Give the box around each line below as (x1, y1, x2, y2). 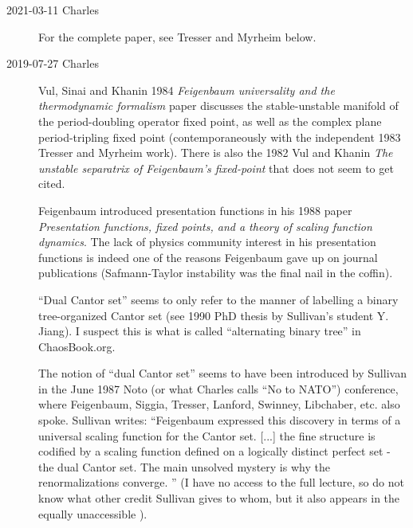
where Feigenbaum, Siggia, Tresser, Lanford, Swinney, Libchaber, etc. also (38, 396, 400, 413)
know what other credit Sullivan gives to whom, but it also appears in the (38, 490, 400, 506)
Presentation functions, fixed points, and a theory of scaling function (38, 217, 372, 234)
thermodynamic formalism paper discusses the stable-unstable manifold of (38, 97, 399, 114)
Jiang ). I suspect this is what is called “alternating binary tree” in (38, 323, 361, 339)
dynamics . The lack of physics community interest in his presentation (38, 233, 376, 250)
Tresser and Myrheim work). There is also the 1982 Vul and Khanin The (38, 144, 393, 161)
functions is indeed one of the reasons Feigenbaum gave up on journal (38, 248, 378, 265)
